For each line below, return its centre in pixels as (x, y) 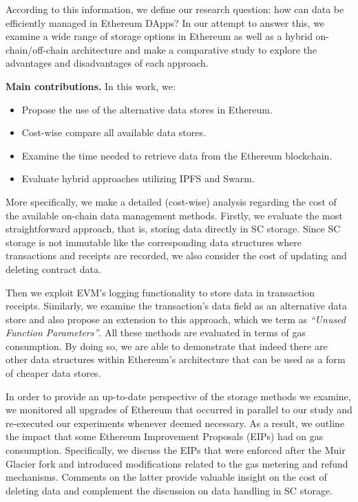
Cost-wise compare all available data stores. (114, 132)
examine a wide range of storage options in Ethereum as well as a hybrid (159, 36)
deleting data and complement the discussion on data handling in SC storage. (169, 490)
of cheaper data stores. (53, 373)
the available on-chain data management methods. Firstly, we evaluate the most (174, 215)
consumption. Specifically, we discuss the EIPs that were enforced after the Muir (176, 450)
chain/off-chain (37, 49)
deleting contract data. (53, 269)
